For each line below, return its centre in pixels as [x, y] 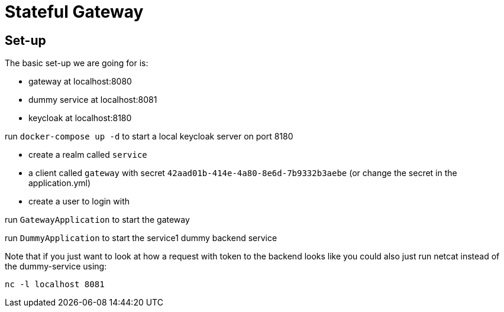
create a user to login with [79, 201]
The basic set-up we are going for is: [77, 63]
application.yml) [60, 183]
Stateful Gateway [74, 12]
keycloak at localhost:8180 [80, 118]
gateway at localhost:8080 [80, 82]
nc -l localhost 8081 [55, 285]
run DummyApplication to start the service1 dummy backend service [141, 238]
